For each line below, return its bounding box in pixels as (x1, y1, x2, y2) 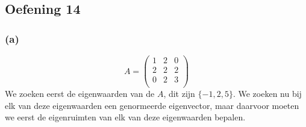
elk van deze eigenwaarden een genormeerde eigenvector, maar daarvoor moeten (5, 99, 299, 111)
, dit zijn (163, 87, 195, 100)
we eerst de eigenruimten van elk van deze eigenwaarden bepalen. (5, 111, 246, 123)
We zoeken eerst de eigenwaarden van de (5, 87, 155, 100)
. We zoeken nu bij (233, 87, 302, 100)
